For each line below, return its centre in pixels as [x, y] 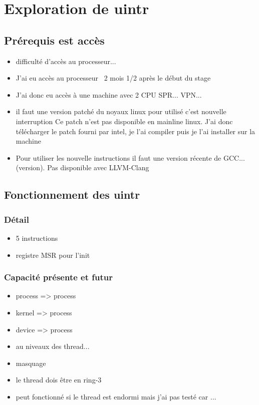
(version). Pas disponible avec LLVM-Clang [82, 167]
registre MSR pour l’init [53, 255]
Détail [17, 219]
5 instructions [37, 238]
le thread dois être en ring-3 [59, 380]
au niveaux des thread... [53, 346]
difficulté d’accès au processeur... [66, 61]
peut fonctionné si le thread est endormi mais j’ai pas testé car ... [116, 396]
